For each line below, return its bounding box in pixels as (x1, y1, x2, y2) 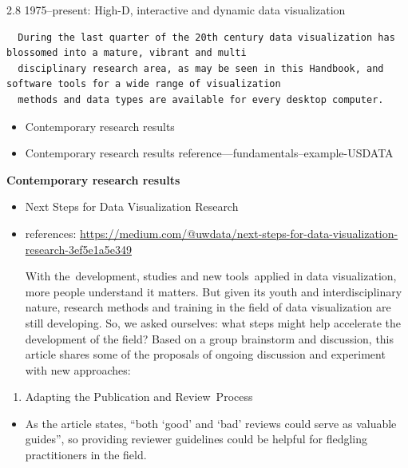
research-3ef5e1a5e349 (25, 240, 132, 257)
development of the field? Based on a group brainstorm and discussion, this (25, 330, 394, 347)
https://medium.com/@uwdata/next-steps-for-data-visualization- (80, 224, 398, 241)
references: (25, 224, 77, 241)
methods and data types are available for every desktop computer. (18, 93, 384, 105)
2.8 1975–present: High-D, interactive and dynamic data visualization (6, 2, 346, 18)
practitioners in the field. (25, 446, 147, 463)
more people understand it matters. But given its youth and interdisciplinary (25, 283, 402, 299)
